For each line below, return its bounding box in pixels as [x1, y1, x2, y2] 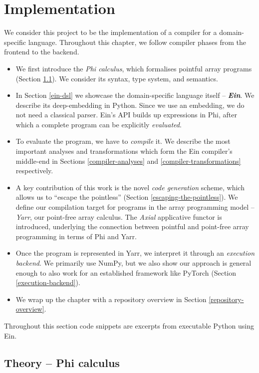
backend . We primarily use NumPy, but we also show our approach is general [15, 258, 252, 268]
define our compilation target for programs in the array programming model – [15, 202, 255, 212]
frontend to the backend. [4, 46, 79, 57]
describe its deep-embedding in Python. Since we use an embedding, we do [15, 99, 245, 110]
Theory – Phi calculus [4, 355, 120, 370]
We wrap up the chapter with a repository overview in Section [15, 294, 207, 304]
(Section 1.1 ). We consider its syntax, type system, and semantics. [15, 73, 218, 83]
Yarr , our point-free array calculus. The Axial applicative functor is [15, 211, 222, 222]
